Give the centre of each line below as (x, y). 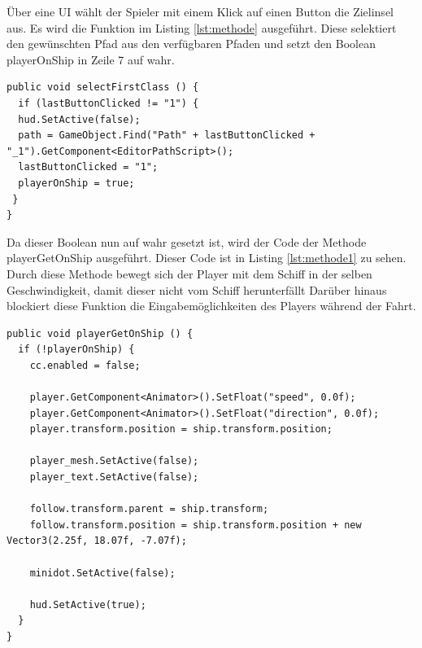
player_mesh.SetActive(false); (114, 461)
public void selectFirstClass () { (103, 88)
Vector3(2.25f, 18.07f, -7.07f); (97, 541)
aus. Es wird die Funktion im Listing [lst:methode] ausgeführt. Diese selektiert (202, 27)
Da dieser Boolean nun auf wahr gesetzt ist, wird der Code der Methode (187, 241)
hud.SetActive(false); (79, 119)
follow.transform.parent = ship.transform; (149, 509)
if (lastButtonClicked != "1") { (109, 103)
